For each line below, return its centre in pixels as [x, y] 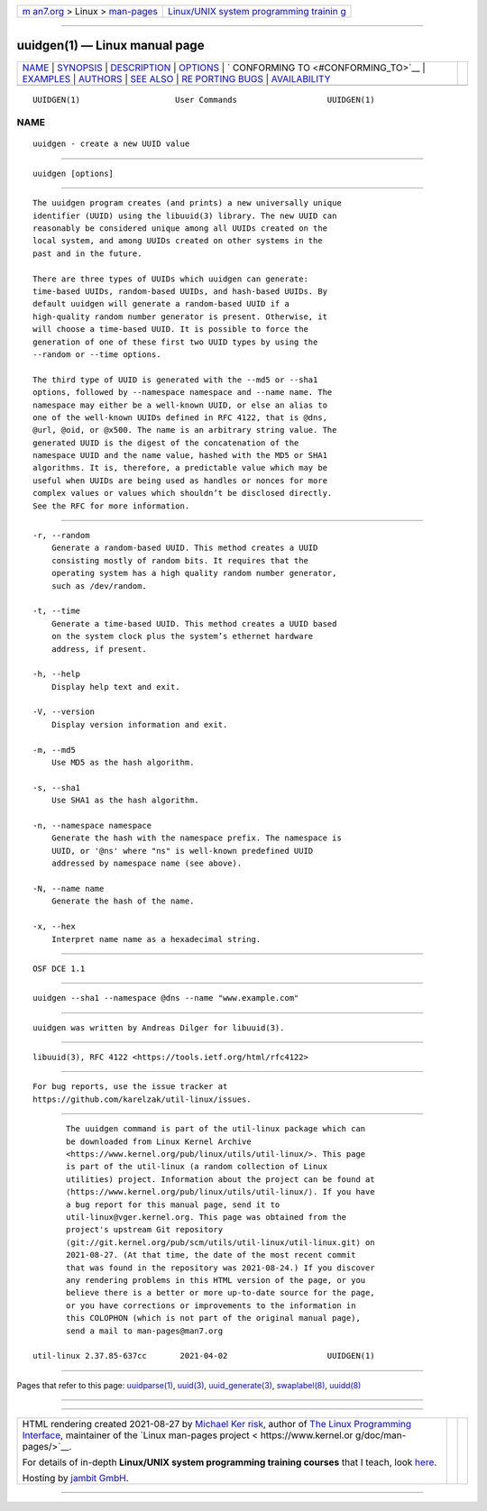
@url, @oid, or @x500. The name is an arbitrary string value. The [185, 430]
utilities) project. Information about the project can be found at [221, 1179]
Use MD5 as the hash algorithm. [123, 763]
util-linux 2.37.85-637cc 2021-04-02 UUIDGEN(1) [204, 1356]
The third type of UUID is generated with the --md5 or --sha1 [175, 380]
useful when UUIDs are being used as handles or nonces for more [180, 481]
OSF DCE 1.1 [59, 968]
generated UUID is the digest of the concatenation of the [166, 443]
